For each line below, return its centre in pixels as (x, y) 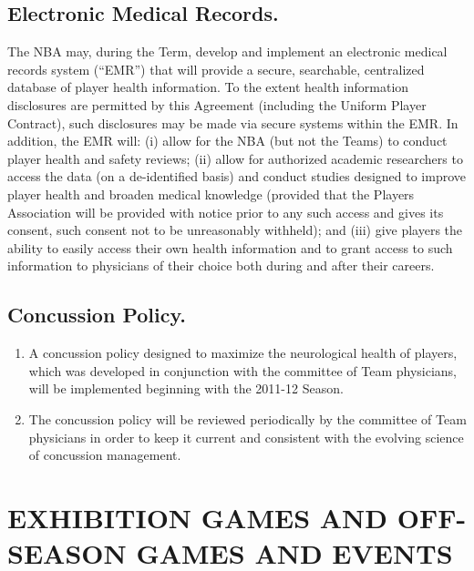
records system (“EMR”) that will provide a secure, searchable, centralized (216, 69)
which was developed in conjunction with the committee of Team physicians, (243, 370)
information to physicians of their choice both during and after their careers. (221, 265)
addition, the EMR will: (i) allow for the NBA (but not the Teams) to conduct (227, 141)
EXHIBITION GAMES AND (197, 517)
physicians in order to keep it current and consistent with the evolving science (246, 437)
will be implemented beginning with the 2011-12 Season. (186, 388)
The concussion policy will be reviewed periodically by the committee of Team (247, 418)
